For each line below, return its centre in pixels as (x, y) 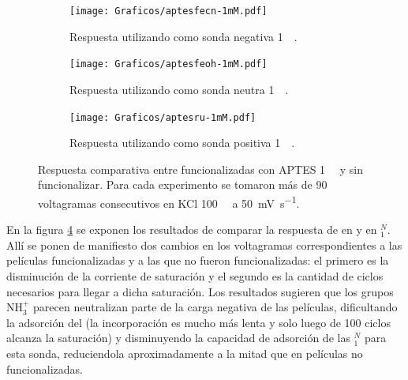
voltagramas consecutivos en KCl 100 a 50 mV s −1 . (169, 201)
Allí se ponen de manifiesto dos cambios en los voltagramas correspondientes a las (204, 245)
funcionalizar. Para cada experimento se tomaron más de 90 (183, 184)
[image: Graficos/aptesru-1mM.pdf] (163, 117)
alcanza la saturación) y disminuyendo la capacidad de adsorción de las (178, 338)
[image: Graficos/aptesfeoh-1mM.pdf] (168, 64)
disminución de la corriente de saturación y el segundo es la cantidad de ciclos (195, 275)
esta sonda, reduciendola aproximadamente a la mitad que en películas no (185, 353)
